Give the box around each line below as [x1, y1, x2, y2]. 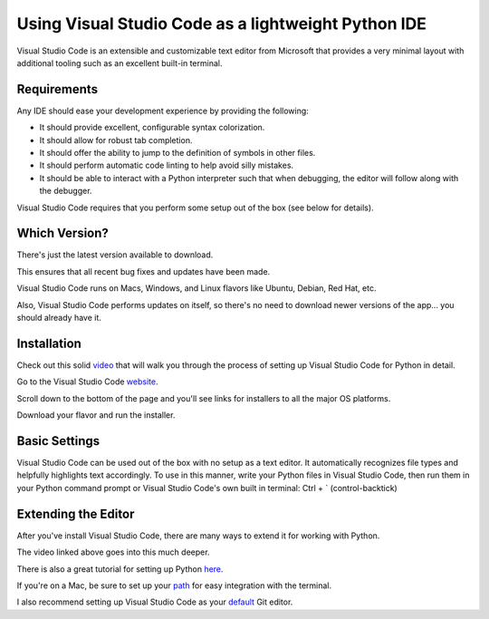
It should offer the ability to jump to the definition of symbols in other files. [39, 148, 316, 159]
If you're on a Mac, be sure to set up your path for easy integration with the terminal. [16, 580, 332, 591]
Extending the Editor [16, 506, 135, 521]
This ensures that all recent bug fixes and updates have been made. [16, 266, 271, 276]
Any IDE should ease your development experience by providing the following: [16, 105, 310, 116]
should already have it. [16, 313, 101, 324]
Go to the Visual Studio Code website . [16, 376, 158, 387]
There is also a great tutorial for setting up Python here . [16, 563, 224, 575]
